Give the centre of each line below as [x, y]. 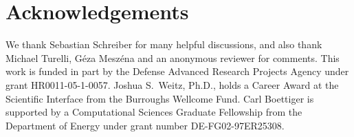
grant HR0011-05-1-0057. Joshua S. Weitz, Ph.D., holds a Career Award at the [172, 84]
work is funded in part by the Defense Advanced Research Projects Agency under [177, 71]
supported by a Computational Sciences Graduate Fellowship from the [154, 112]
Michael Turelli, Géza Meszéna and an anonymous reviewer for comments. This [173, 57]
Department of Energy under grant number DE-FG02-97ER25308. [145, 125]
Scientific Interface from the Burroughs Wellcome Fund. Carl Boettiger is [160, 98]
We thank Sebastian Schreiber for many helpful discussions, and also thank [164, 44]
